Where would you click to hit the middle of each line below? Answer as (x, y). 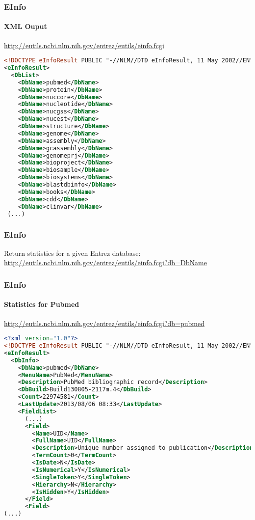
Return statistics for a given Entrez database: (72, 253)
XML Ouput (25, 26)
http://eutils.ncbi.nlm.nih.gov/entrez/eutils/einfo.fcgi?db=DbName (105, 262)
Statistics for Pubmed (42, 304)
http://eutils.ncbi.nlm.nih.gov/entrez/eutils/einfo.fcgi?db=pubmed (104, 323)
